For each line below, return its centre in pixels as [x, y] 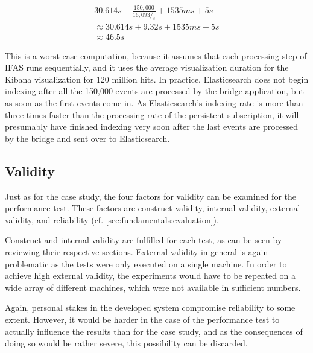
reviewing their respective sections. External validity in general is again [137, 252]
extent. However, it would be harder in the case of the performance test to [142, 319]
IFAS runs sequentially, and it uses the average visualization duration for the [147, 67]
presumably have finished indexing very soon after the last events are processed [152, 126]
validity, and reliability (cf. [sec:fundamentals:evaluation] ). [112, 219]
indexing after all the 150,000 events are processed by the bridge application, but [154, 91]
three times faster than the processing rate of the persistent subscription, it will [152, 114]
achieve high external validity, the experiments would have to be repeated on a [150, 275]
